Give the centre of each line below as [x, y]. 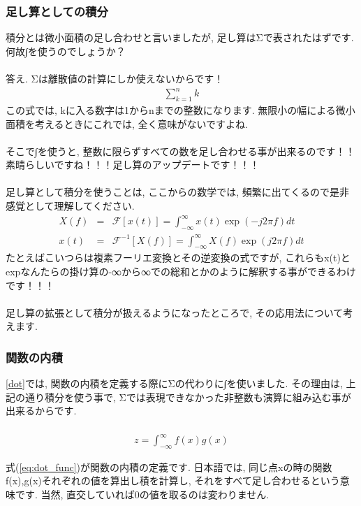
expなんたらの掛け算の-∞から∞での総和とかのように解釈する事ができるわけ [181, 271]
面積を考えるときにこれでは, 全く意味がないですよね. [127, 123]
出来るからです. [41, 411]
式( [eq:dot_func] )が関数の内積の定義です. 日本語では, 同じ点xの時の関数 [169, 467]
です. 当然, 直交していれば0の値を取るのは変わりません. [142, 494]
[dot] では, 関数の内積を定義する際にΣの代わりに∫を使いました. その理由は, [174, 383]
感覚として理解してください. [70, 206]
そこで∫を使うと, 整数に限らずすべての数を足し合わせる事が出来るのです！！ [180, 151]
